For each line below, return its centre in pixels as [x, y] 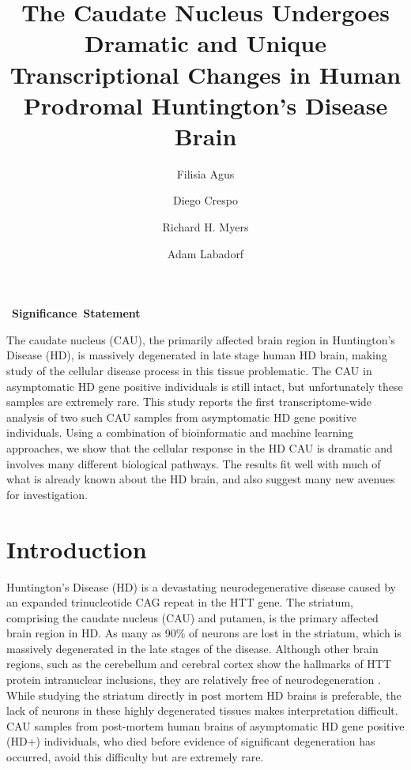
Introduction [77, 548]
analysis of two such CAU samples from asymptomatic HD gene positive [181, 417]
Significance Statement [76, 313]
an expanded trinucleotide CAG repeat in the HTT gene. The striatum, [180, 602]
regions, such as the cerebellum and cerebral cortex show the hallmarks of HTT [199, 664]
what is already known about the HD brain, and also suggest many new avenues [201, 479]
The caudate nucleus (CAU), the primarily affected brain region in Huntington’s [201, 339]
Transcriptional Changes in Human [205, 74]
